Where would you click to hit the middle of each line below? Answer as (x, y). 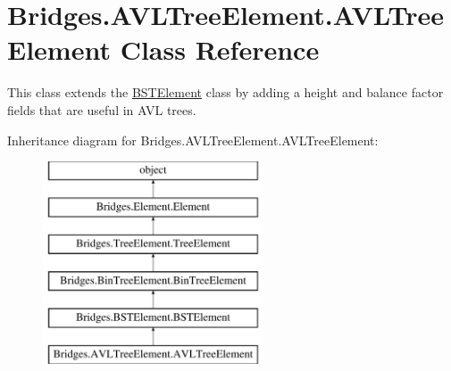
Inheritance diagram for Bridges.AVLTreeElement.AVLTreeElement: (193, 140)
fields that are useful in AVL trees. (102, 109)
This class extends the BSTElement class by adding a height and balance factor (225, 92)
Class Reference (220, 49)
